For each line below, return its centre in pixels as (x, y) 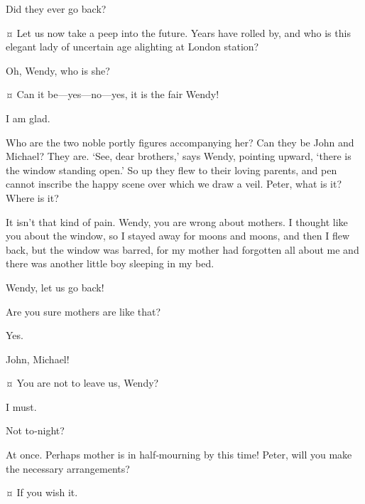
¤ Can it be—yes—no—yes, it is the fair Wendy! (113, 94)
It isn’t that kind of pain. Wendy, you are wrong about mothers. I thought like (177, 221)
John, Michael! (38, 359)
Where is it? (32, 197)
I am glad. (28, 118)
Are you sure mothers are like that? (83, 311)
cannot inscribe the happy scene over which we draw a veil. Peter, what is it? (174, 184)
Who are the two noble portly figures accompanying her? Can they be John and (180, 142)
